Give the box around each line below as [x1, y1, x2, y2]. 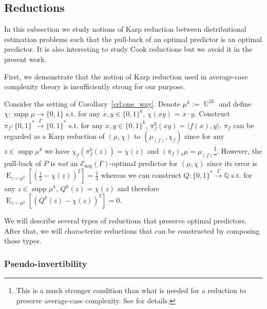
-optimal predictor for [109, 157, 178, 168]
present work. [4, 53, 47, 64]
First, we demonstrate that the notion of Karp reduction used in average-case [4, 71, 248, 81]
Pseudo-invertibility [4, 257, 87, 270]
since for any [184, 131, 224, 141]
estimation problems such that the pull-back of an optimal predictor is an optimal [4, 33, 262, 44]
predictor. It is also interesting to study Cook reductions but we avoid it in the [4, 44, 253, 54]
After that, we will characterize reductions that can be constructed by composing [4, 225, 260, 236]
